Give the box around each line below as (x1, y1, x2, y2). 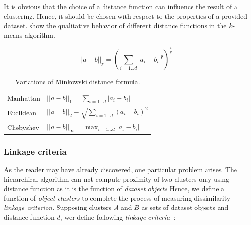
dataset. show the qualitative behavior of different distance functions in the (4, 20, 227, 31)
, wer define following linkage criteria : (60, 211, 176, 222)
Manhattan (7, 93, 41, 103)
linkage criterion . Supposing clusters (4, 202, 112, 212)
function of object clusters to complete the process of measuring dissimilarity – (4, 193, 236, 203)
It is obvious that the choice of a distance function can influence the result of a (4, 1, 237, 11)
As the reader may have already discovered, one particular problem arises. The (4, 164, 237, 174)
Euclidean (7, 107, 37, 117)
